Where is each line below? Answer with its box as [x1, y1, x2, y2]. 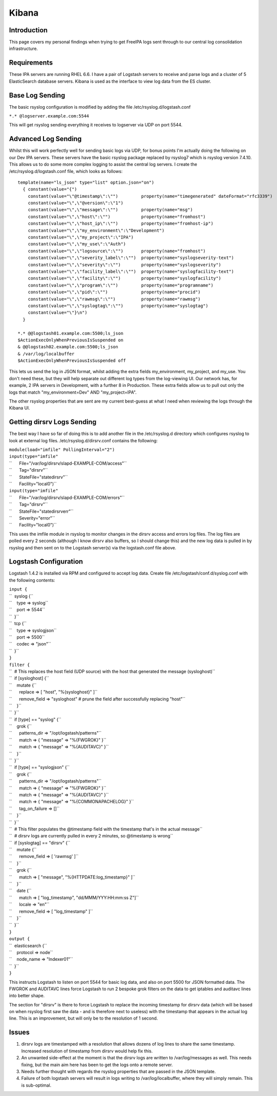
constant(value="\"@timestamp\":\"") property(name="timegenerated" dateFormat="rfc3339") [27, 193, 273, 199]
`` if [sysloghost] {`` [9, 675, 49, 681]
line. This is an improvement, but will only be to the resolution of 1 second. [9, 1015, 158, 1021]
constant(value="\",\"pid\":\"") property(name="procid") [27, 289, 201, 295]
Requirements [9, 59, 53, 67]
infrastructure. [9, 46, 38, 51]
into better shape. [9, 993, 45, 999]
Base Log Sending [9, 91, 65, 99]
